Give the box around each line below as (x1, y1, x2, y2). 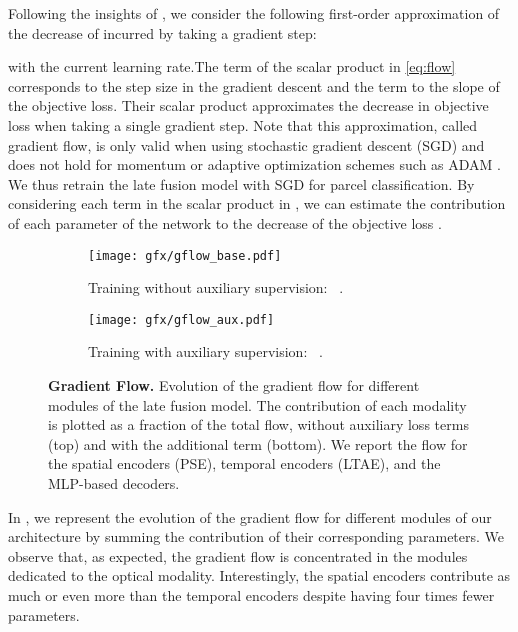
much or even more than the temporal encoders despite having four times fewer (8, 584, 495, 605)
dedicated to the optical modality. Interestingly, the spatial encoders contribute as (8, 565, 511, 586)
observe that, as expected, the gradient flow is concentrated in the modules (8, 545, 468, 566)
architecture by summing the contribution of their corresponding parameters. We (8, 526, 505, 547)
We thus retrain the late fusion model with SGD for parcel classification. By (8, 173, 475, 194)
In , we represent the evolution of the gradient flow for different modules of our (8, 506, 492, 527)
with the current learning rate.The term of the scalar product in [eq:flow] (8, 56, 456, 77)
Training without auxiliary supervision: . (88, 277, 344, 298)
